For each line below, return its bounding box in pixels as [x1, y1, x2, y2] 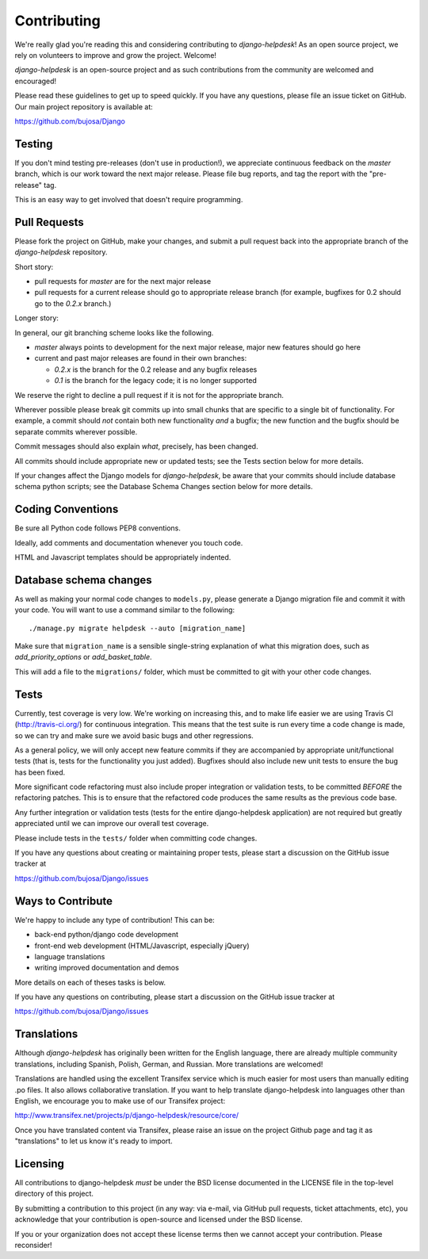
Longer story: [14, 313, 59, 323]
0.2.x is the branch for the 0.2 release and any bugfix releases [54, 365, 258, 374]
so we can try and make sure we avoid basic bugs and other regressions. [14, 730, 254, 740]
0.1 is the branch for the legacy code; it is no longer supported [54, 376, 258, 385]
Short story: [14, 262, 54, 271]
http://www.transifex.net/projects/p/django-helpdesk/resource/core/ [14, 1111, 239, 1120]
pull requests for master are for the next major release [34, 277, 212, 286]
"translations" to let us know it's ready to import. [14, 1136, 174, 1146]
